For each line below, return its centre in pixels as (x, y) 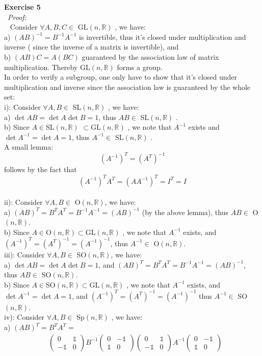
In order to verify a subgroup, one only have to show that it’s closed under (121, 77)
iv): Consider (24, 317)
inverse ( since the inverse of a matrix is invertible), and (91, 47)
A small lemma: (29, 147)
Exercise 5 (22, 7)
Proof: (17, 17)
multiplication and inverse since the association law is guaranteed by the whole (127, 87)
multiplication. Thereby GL (47, 67)
